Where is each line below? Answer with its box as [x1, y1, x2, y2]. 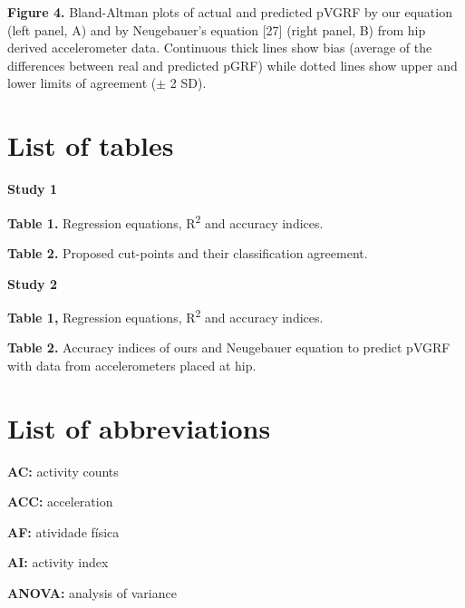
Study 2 [7, 274, 58, 293]
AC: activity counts [7, 461, 119, 480]
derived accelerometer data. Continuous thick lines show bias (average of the [7, 38, 432, 57]
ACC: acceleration [7, 492, 113, 511]
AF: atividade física [7, 522, 120, 541]
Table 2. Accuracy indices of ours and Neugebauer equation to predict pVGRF [7, 338, 450, 357]
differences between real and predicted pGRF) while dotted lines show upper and [7, 55, 458, 74]
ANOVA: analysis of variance [7, 584, 177, 603]
